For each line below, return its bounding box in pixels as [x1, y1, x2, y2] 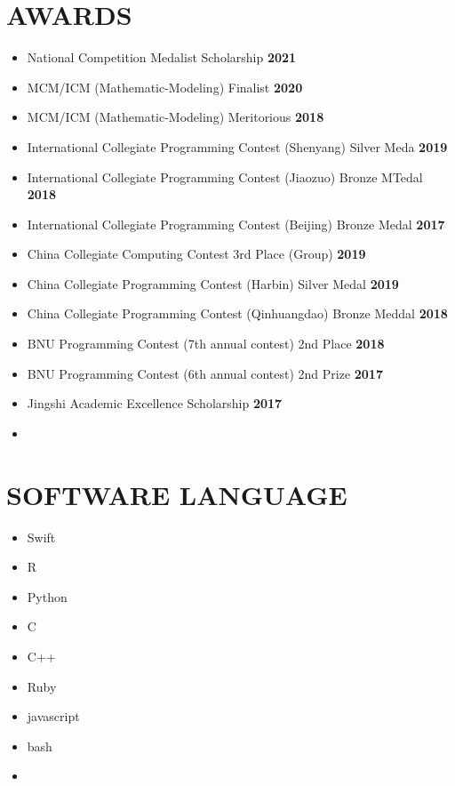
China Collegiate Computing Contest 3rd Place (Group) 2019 [27, 245, 366, 263]
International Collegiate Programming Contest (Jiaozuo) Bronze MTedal [27, 167, 423, 186]
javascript [27, 707, 80, 726]
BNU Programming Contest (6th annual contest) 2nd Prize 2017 [27, 364, 383, 382]
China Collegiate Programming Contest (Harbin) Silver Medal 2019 [27, 274, 399, 293]
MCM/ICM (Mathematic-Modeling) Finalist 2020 [27, 77, 303, 96]
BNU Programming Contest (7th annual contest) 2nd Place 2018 [27, 334, 385, 353]
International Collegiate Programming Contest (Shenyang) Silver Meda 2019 [27, 137, 448, 156]
